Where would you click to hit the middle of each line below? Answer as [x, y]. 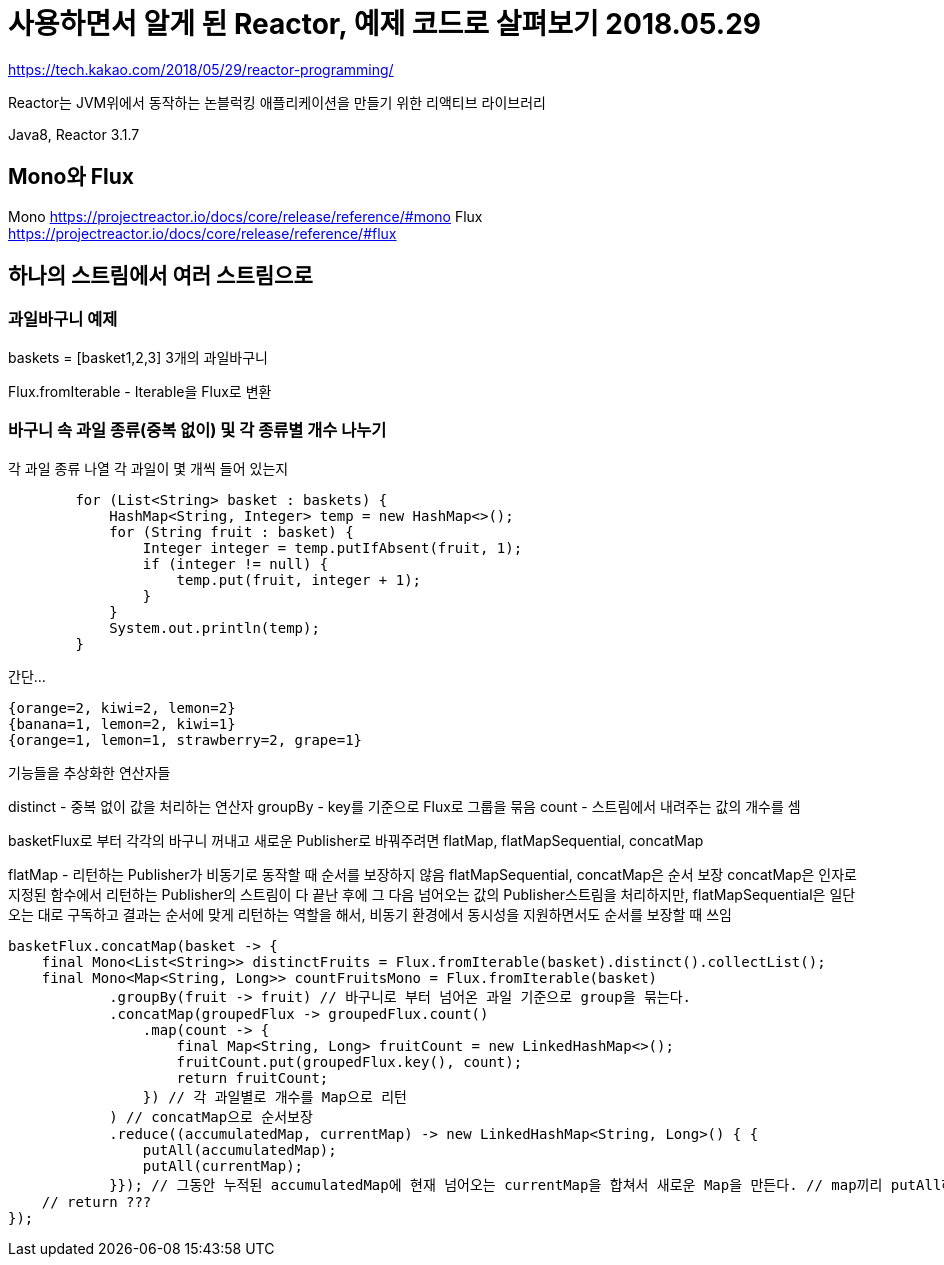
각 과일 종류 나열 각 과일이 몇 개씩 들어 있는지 [148, 468]
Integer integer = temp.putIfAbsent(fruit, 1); [332, 547]
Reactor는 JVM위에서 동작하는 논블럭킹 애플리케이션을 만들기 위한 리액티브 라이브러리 [277, 102]
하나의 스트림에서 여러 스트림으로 [160, 276]
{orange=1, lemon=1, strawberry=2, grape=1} [185, 739]
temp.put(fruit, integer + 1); [299, 579]
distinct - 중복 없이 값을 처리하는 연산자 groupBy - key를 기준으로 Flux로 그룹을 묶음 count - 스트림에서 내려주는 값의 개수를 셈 [404, 806]
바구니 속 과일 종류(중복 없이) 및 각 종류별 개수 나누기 [197, 430]
